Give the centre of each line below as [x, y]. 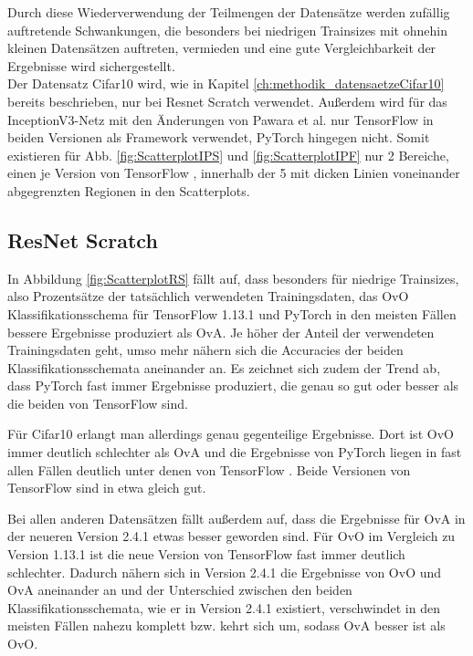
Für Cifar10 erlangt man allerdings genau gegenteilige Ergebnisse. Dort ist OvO [231, 434]
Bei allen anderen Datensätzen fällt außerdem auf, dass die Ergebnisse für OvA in [236, 518]
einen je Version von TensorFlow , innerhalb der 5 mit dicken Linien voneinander [234, 173]
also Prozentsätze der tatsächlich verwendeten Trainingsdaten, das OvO [208, 296]
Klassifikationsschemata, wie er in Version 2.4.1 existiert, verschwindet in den [224, 607]
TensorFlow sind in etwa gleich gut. [107, 488]
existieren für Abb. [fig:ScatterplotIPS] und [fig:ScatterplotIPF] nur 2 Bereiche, [228, 155]
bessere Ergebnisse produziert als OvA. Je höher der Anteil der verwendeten [221, 332]
